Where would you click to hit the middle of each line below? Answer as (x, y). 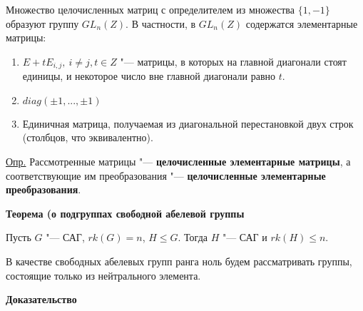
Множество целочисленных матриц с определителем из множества (150, 9)
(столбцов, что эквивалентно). (88, 137)
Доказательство (41, 299)
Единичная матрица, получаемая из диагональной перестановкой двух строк (188, 123)
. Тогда (193, 237)
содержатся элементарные (302, 23)
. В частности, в (161, 23)
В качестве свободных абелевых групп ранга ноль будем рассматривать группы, (179, 261)
